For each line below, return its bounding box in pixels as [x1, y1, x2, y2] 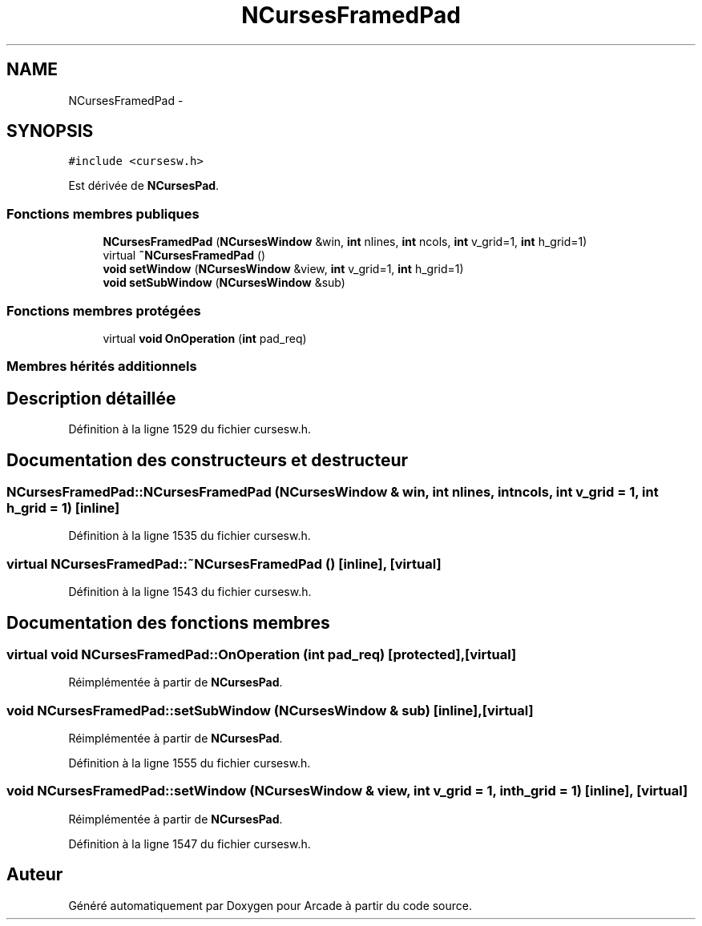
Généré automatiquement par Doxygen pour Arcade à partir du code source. [68, 898, 473, 912]
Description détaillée [6, 388, 176, 409]
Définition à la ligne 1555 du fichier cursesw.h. [68, 756, 311, 771]
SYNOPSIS [6, 121, 94, 142]
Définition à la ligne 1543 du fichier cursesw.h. [68, 585, 312, 599]
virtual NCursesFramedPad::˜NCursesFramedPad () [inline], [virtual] [6, 555, 442, 572]
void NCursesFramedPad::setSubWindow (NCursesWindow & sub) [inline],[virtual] [6, 702, 534, 719]
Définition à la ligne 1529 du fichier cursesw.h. [68, 422, 312, 437]
